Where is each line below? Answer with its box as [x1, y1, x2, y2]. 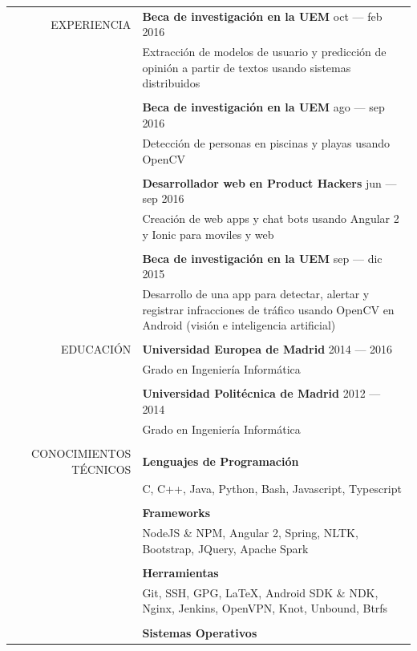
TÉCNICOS [71, 460, 132, 477]
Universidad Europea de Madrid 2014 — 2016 [142, 341, 393, 358]
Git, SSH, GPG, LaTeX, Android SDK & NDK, [142, 584, 379, 600]
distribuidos [142, 75, 200, 91]
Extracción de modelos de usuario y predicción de [142, 43, 387, 60]
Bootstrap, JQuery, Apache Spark [142, 540, 309, 556]
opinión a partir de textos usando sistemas [142, 59, 351, 75]
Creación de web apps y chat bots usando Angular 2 [142, 210, 399, 227]
